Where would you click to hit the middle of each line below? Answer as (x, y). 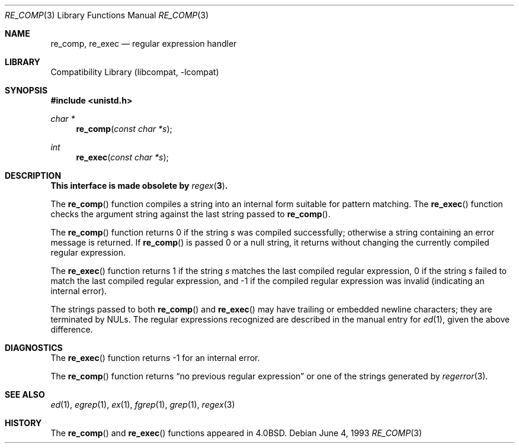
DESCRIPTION (33, 175)
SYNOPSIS (26, 90)
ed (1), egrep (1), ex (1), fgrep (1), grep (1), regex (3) (143, 405)
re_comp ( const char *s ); (124, 129)
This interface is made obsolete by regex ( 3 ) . (139, 186)
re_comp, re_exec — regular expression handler (144, 43)
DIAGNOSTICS (34, 348)
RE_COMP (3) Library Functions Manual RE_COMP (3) (107, 15)
